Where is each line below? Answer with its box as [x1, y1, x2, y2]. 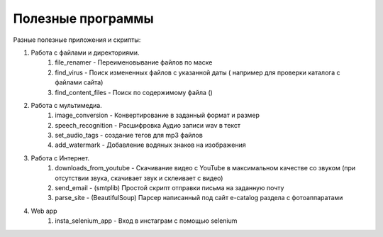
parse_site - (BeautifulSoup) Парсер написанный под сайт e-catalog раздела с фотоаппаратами [55, 194, 343, 202]
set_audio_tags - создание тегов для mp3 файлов [55, 131, 204, 140]
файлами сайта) [55, 78, 104, 87]
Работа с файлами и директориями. [30, 48, 140, 57]
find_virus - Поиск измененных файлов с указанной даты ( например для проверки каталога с [55, 68, 340, 77]
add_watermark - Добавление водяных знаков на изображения [55, 140, 246, 149]
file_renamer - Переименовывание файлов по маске [55, 58, 213, 67]
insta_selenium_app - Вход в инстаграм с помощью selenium [55, 216, 238, 225]
